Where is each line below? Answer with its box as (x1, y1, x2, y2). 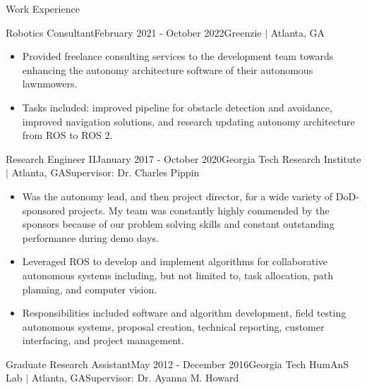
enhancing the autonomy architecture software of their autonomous (22, 62, 313, 77)
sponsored (22, 202, 66, 217)
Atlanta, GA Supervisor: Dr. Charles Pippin (11, 165, 200, 180)
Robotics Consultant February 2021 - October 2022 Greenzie (6, 25, 262, 39)
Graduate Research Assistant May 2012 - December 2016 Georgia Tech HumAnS (6, 356, 349, 371)
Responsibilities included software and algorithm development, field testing (22, 305, 347, 320)
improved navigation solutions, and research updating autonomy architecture (22, 114, 355, 128)
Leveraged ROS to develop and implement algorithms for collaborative (22, 254, 328, 269)
